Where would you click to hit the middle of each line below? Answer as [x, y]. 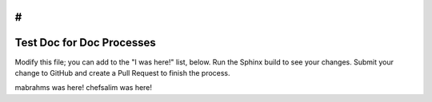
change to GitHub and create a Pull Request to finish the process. [123, 73]
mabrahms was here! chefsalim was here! [83, 88]
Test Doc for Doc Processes [85, 43]
